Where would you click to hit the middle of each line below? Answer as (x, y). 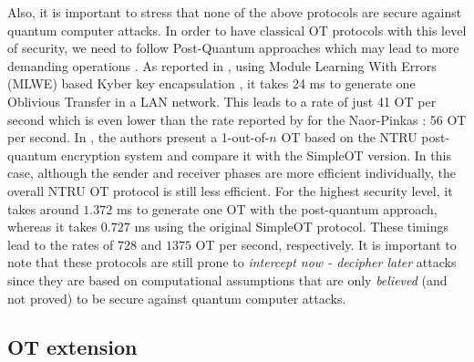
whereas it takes (52, 227)
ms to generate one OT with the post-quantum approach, (277, 208)
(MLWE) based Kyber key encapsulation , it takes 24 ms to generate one (211, 83)
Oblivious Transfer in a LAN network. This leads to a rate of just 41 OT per (222, 101)
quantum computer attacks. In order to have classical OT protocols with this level (237, 30)
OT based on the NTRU (349, 137)
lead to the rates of (61, 244)
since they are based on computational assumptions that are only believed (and (227, 279)
